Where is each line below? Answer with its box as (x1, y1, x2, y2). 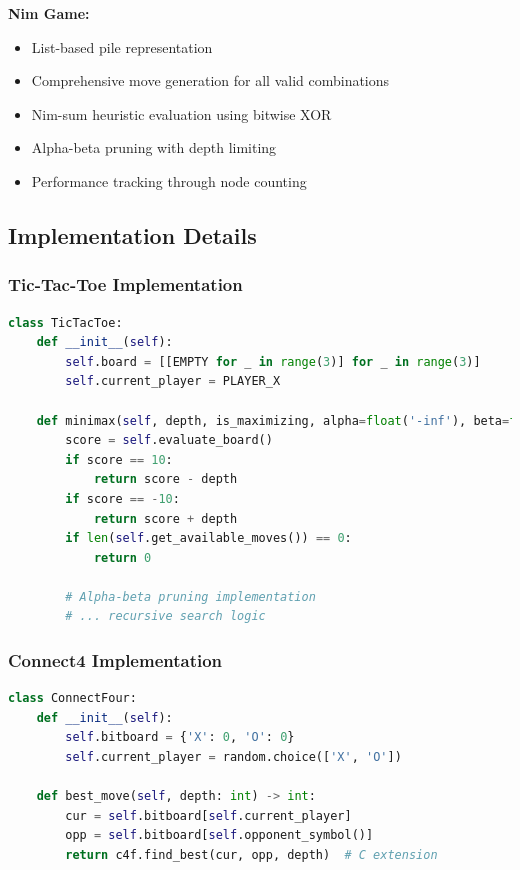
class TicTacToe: (8, 315, 123, 330)
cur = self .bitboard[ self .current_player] (65, 808, 352, 823)
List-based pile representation (31, 36, 213, 57)
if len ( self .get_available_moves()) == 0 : (65, 531, 352, 546)
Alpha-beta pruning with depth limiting (31, 137, 277, 158)
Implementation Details (8, 219, 257, 250)
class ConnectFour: (8, 691, 137, 706)
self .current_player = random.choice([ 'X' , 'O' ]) (65, 750, 402, 765)
